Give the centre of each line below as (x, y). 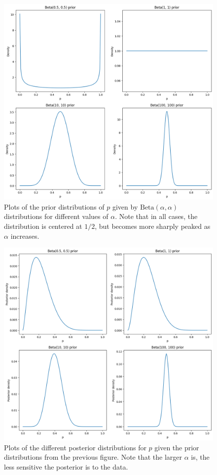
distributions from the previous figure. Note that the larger (93, 457)
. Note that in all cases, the (156, 216)
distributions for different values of (56, 216)
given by (125, 206)
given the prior (177, 447)
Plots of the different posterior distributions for (75, 447)
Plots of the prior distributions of (54, 206)
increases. (25, 236)
